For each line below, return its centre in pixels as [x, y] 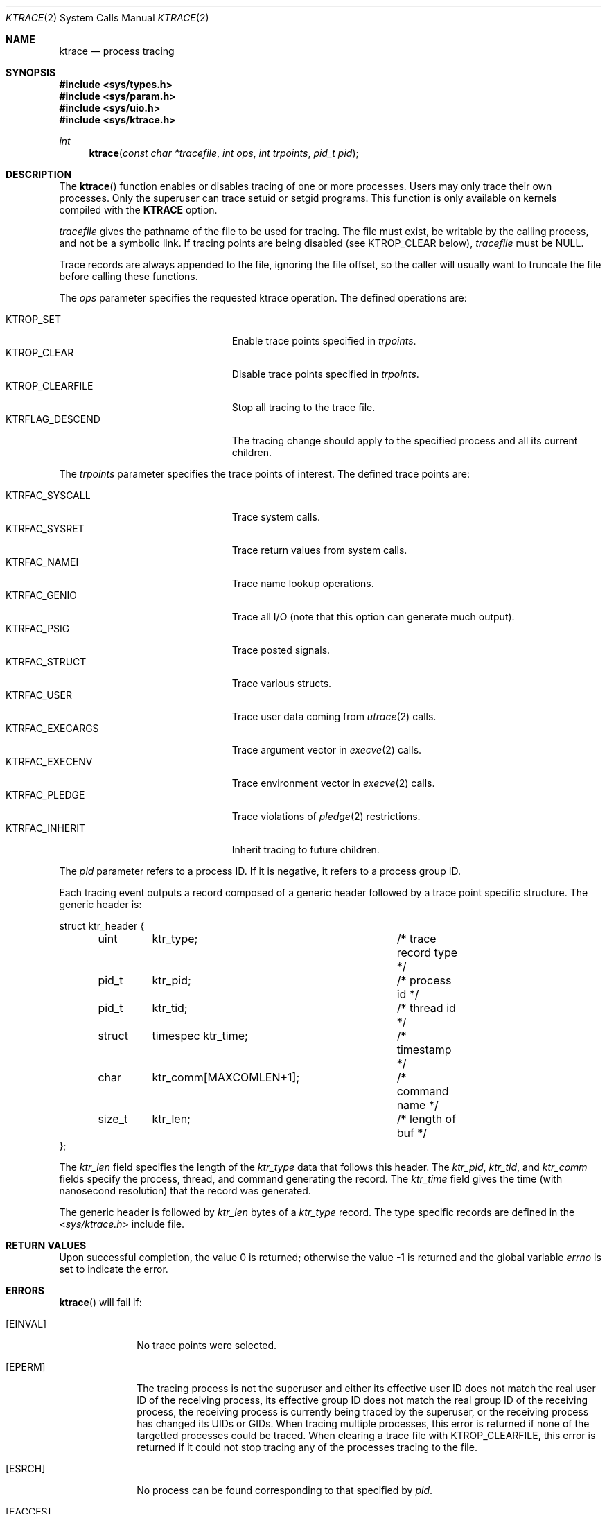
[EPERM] [26, 1367]
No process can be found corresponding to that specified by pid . [285, 1490]
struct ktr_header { [102, 926]
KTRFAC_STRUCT [46, 662]
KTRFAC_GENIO [42, 595]
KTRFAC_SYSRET [45, 529]
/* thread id [426, 1008]
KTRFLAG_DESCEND [53, 419]
